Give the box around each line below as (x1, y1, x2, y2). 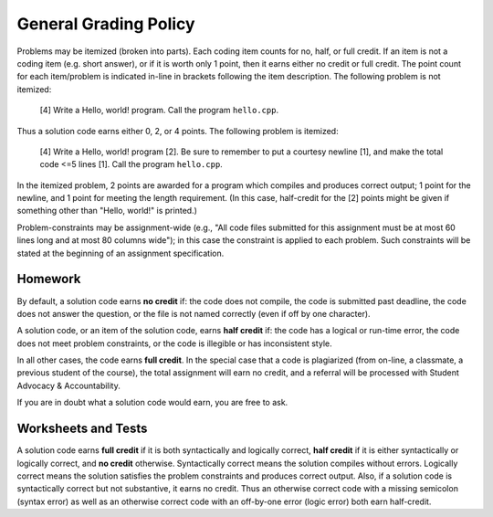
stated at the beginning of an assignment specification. (16, 248, 225, 258)
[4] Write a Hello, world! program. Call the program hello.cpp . (39, 105, 278, 116)
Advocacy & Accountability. (16, 380, 121, 391)
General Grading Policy (16, 14, 195, 34)
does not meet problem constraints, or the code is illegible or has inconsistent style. (16, 338, 332, 349)
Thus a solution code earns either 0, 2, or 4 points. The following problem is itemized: (16, 125, 339, 136)
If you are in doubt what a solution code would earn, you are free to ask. (16, 397, 288, 408)
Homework (16, 271, 81, 287)
